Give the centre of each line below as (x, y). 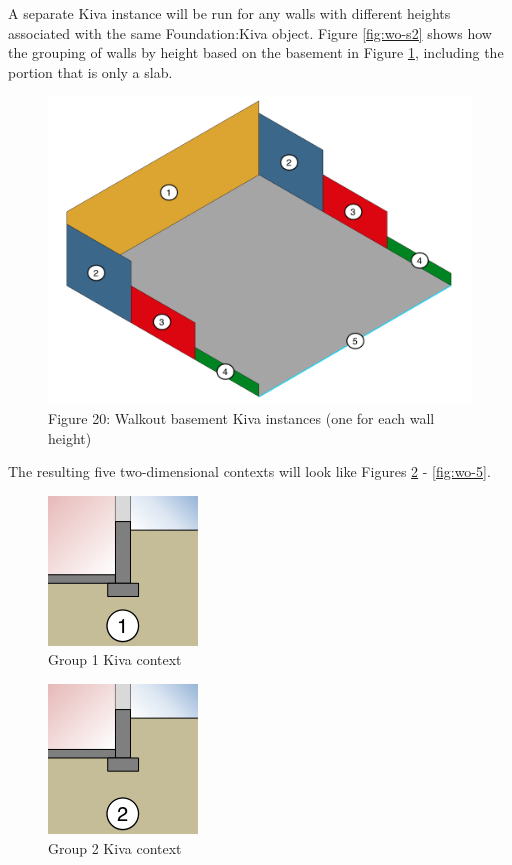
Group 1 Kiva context (115, 659)
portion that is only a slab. (90, 71)
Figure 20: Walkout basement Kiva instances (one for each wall (241, 418)
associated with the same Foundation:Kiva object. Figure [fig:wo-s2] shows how (250, 32)
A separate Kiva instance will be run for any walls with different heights (229, 13)
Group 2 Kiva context (115, 847)
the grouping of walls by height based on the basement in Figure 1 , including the (256, 52)
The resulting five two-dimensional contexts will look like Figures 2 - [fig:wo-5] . (249, 471)
